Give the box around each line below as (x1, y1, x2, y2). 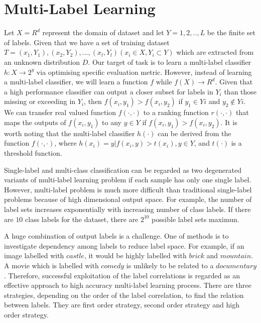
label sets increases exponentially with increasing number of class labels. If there (4, 204, 251, 214)
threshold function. (4, 148, 62, 158)
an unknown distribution (4, 56, 80, 67)
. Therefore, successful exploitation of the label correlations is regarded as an (4, 270, 240, 280)
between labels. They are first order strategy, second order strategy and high (4, 299, 239, 310)
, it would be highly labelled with (84, 250, 187, 261)
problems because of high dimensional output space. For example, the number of (4, 194, 252, 204)
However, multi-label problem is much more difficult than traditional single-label (4, 184, 252, 194)
